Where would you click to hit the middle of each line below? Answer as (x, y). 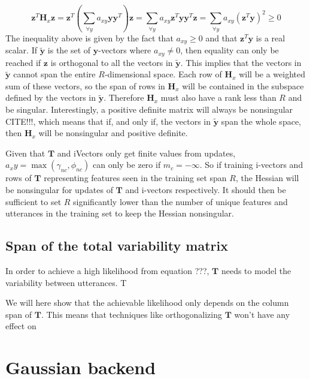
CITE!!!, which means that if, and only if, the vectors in (108, 121)
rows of (19, 178)
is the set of (69, 50)
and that (221, 37)
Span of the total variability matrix (117, 246)
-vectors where (125, 50)
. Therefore (124, 97)
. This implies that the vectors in (241, 62)
